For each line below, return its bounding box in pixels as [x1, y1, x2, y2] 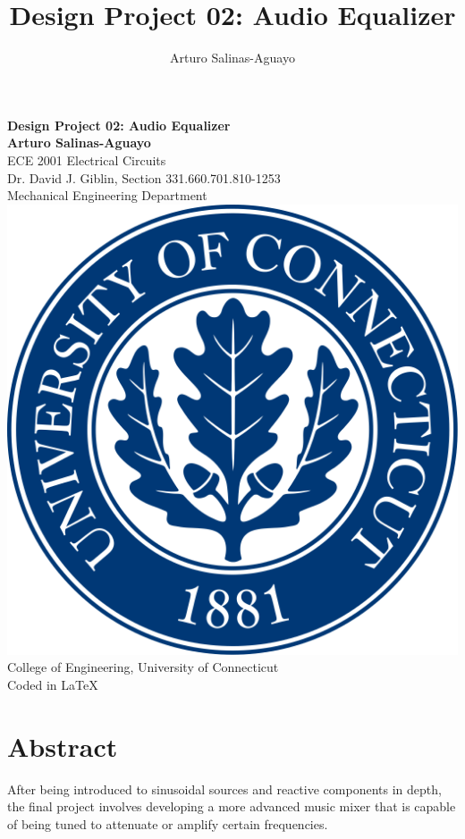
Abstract [7, 727, 118, 764]
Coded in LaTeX [7, 675, 98, 693]
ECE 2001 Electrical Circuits [7, 150, 166, 169]
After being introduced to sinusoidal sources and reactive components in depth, [7, 779, 442, 798]
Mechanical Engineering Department [7, 186, 207, 205]
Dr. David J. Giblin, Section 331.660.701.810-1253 [7, 168, 281, 187]
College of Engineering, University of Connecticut [7, 658, 279, 676]
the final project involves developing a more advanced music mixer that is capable [7, 797, 456, 816]
